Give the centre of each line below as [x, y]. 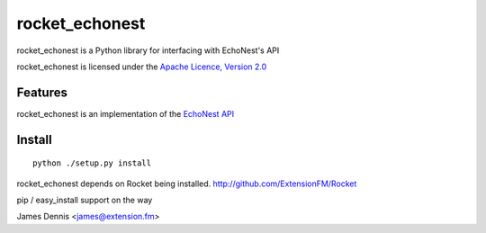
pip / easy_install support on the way [85, 200]
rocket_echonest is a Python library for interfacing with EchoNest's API [148, 50]
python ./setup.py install [92, 163]
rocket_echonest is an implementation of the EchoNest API [125, 113]
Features [42, 92]
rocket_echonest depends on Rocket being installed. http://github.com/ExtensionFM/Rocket [187, 184]
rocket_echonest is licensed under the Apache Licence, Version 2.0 [142, 67]
